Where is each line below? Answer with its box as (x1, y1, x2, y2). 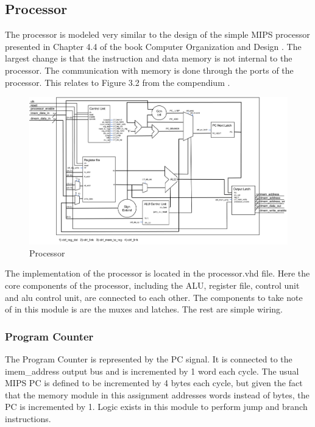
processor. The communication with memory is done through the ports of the (5, 63, 294, 76)
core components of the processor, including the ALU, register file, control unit (5, 279, 300, 291)
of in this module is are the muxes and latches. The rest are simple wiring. (5, 303, 283, 316)
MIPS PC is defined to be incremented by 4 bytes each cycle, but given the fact (5, 376, 303, 389)
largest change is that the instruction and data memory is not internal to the (5, 52, 292, 65)
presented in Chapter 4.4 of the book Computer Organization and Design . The (5, 40, 302, 52)
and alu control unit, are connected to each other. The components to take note (5, 291, 303, 303)
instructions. (5, 412, 51, 425)
